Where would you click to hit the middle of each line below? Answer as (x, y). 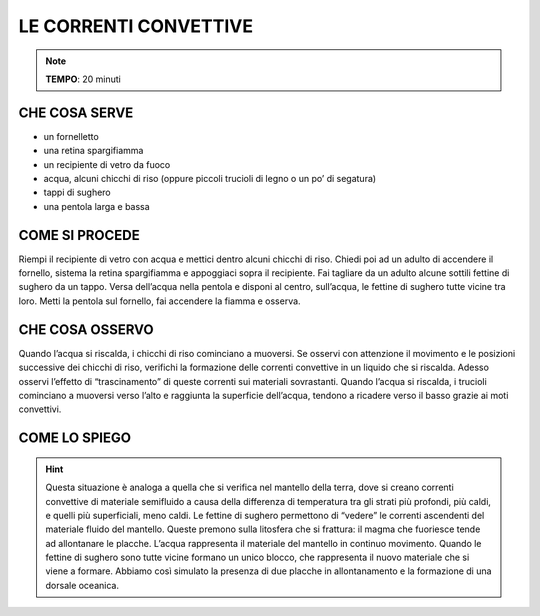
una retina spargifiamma (93, 151)
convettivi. (40, 409)
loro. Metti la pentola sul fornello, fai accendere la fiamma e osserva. (159, 301)
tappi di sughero (77, 192)
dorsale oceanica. (82, 585)
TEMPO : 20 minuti (83, 79)
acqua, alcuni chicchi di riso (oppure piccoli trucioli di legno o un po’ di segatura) (210, 179)
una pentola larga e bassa (96, 206)
